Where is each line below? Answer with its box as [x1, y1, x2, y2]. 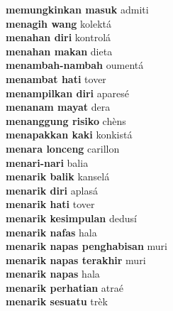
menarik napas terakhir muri [6, 252, 146, 267]
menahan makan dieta [6, 43, 113, 58]
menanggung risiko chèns [6, 113, 126, 128]
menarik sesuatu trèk [6, 294, 108, 309]
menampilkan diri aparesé [6, 85, 129, 100]
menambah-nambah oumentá [6, 58, 144, 72]
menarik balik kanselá [6, 169, 110, 184]
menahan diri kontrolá [6, 30, 111, 45]
